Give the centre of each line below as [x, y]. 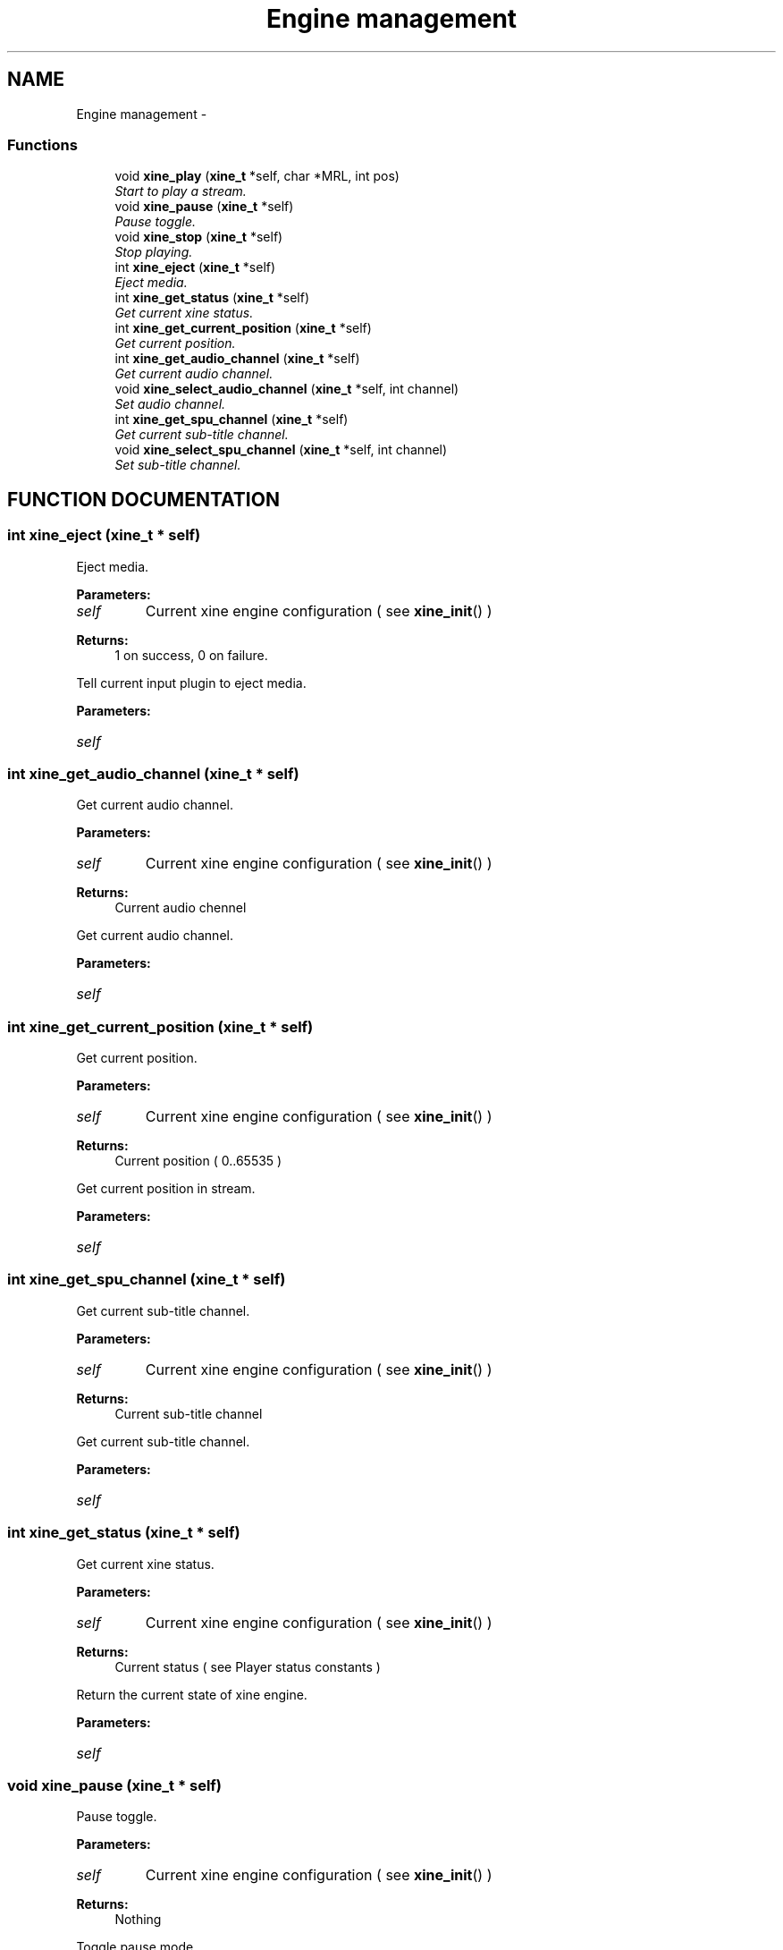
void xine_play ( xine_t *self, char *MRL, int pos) [257, 176]
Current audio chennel [181, 908]
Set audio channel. [170, 404]
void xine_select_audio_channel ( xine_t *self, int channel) [287, 389]
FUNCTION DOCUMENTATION [143, 499]
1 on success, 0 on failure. [191, 655]
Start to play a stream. [181, 191]
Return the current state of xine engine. [192, 1694]
